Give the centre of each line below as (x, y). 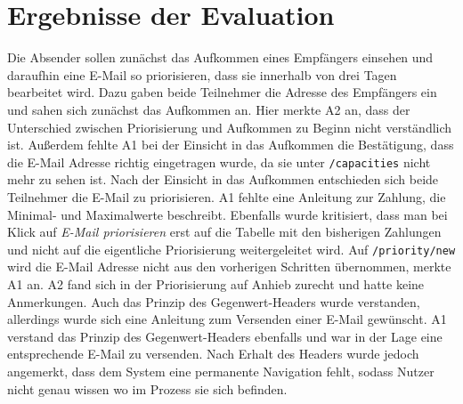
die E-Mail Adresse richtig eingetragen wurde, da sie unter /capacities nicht (219, 162)
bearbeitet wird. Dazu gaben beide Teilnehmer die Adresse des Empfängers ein (222, 92)
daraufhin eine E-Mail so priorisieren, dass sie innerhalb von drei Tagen (202, 74)
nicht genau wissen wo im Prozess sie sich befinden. (147, 388)
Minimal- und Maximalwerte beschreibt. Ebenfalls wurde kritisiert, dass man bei (227, 214)
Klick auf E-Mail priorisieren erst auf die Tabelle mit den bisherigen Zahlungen (224, 232)
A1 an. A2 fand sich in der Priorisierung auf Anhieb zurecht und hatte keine (216, 283)
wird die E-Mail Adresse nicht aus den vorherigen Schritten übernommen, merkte (229, 267)
